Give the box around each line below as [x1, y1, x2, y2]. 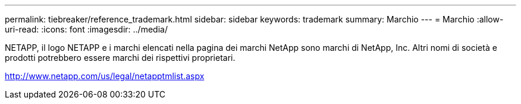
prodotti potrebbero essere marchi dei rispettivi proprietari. [5, 53, 236, 63]
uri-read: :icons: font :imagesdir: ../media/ [5, 24, 168, 34]
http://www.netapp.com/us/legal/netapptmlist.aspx [5, 71, 205, 81]
